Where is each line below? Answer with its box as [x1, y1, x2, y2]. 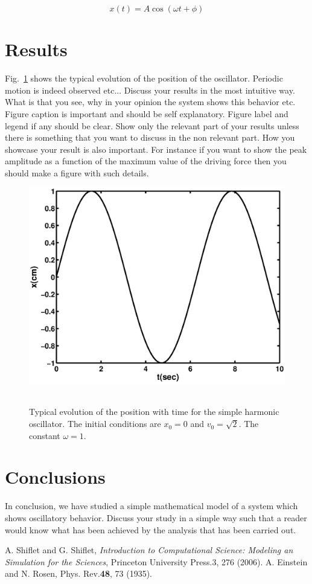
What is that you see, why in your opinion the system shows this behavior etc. [5, 95, 296, 108]
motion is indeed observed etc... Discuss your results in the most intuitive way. [5, 83, 295, 96]
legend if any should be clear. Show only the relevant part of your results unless [5, 119, 299, 132]
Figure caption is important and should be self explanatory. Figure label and [5, 107, 288, 120]
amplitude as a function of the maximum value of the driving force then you [5, 155, 287, 167]
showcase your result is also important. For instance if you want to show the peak [5, 143, 307, 155]
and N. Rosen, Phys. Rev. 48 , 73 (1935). [5, 567, 152, 580]
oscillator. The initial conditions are [29, 417, 161, 430]
